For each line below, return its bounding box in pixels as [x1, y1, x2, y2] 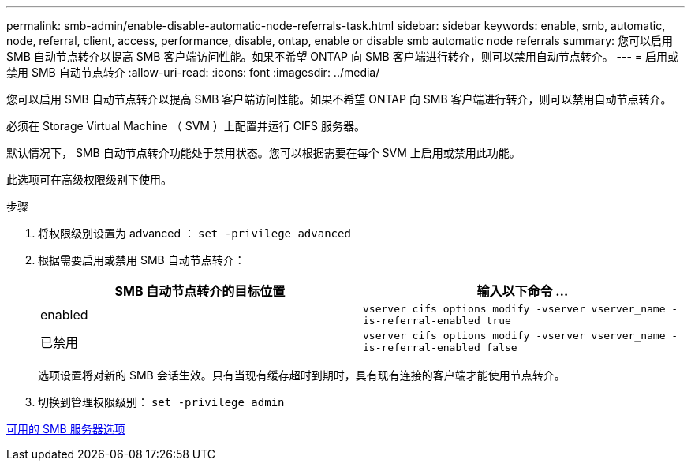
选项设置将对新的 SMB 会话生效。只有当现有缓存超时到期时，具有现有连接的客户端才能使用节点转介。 [38, 368, 566, 382]
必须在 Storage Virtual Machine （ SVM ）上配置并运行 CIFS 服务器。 [6, 119, 365, 133]
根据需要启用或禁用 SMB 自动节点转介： [38, 253, 245, 267]
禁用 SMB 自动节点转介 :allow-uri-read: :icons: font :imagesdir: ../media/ [6, 65, 380, 79]
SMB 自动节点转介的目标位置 [114, 283, 286, 299]
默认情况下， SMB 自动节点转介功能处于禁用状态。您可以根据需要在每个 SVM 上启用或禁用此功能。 [6, 146, 521, 159]
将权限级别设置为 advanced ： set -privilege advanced [38, 226, 351, 240]
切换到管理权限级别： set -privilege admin [38, 395, 285, 409]
